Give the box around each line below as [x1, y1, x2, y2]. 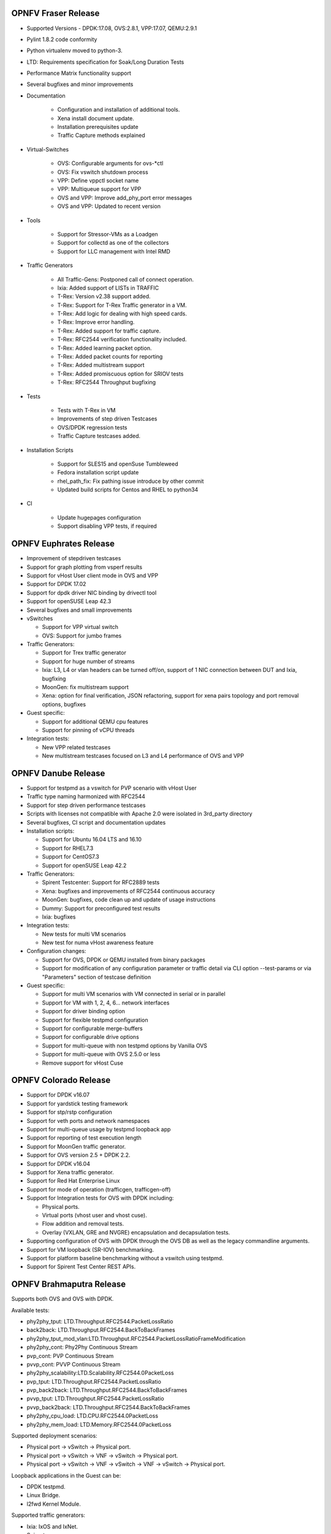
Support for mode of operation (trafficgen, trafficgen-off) [26, 1185, 171, 1193]
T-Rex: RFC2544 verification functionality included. [57, 336, 187, 343]
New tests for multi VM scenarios [42, 930, 126, 938]
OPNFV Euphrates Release [11, 539, 115, 549]
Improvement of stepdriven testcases [26, 555, 121, 562]
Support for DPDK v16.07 [26, 1091, 90, 1098]
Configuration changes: [26, 947, 86, 955]
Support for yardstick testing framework [26, 1100, 128, 1107]
